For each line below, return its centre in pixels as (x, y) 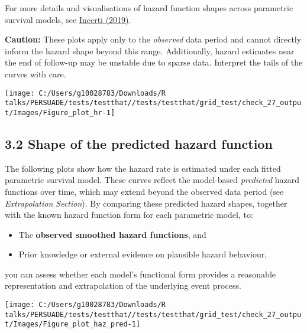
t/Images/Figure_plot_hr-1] (60, 112)
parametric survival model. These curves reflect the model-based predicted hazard (152, 180)
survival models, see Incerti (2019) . (68, 19)
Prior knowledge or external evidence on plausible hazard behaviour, (143, 254)
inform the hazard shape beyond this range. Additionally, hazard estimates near (150, 50)
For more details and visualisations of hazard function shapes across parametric (149, 8)
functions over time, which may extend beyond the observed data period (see (144, 191)
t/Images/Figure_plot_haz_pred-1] (73, 324)
